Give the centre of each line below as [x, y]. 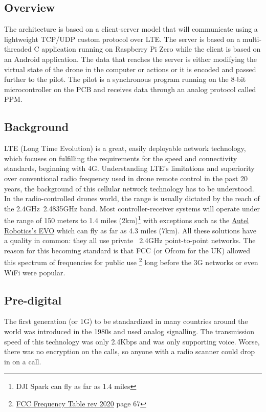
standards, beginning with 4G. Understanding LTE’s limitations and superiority [129, 168]
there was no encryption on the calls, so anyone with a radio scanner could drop [130, 351]
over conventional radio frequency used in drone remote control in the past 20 [126, 178]
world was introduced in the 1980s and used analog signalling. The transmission [129, 331]
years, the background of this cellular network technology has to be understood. [129, 188]
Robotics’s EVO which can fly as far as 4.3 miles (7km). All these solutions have [130, 230]
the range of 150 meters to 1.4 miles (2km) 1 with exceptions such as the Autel [127, 219]
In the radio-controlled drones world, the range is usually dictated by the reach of [132, 198]
